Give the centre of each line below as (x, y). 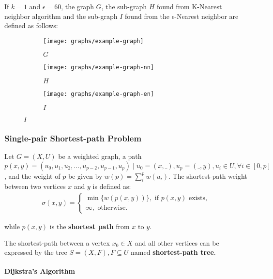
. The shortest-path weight (208, 176)
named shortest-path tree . (173, 252)
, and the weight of (32, 176)
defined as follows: (31, 25)
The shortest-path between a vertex (57, 242)
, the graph (77, 6)
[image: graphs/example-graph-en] (99, 94)
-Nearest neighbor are (206, 16)
